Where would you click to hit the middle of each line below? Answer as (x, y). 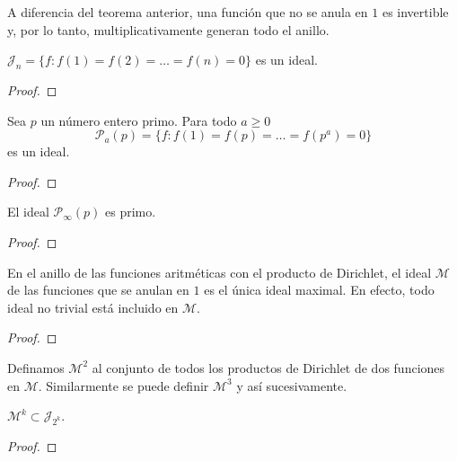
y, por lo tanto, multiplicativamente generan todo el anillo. (168, 29)
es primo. (130, 212)
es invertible (415, 12)
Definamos (36, 367)
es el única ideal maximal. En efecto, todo (319, 290)
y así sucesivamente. (292, 385)
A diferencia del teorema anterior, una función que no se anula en (188, 12)
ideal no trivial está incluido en (93, 307)
